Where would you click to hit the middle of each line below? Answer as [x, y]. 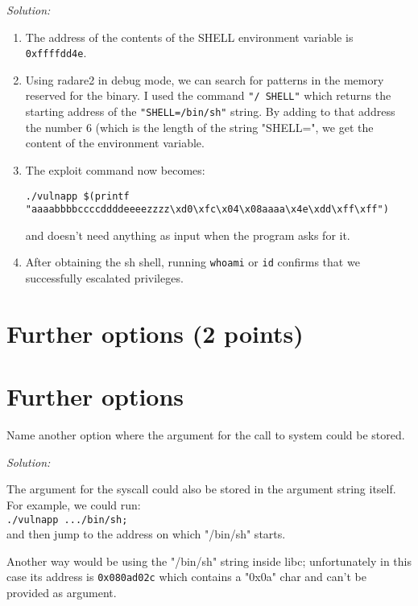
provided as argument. [62, 593]
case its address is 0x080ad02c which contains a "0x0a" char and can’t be [186, 577]
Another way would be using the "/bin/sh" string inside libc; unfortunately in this [209, 561]
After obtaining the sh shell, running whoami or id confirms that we [192, 262]
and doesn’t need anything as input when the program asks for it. [188, 235]
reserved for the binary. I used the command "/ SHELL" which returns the [208, 95]
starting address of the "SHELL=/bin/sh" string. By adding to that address [210, 111]
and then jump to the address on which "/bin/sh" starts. [146, 534]
